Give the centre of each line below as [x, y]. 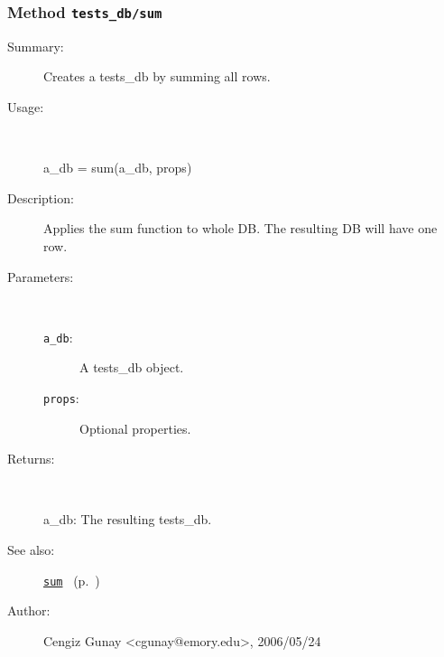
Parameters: [41, 276]
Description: [41, 197]
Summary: [36, 46]
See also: [31, 549]
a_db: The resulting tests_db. [128, 519]
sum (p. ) [72, 580]
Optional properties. [135, 428]
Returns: [31, 459]
